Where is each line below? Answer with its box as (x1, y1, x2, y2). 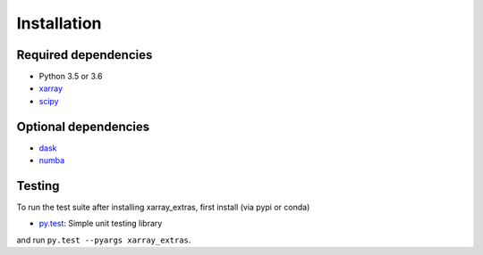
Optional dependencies (16, 119, 150, 134)
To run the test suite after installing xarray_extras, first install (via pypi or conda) (16, 202, 310, 213)
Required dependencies (16, 47, 153, 62)
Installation (16, 13, 102, 33)
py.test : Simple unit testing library (38, 218, 163, 229)
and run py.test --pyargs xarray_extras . (16, 234, 191, 245)
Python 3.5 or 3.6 (38, 71, 103, 82)
